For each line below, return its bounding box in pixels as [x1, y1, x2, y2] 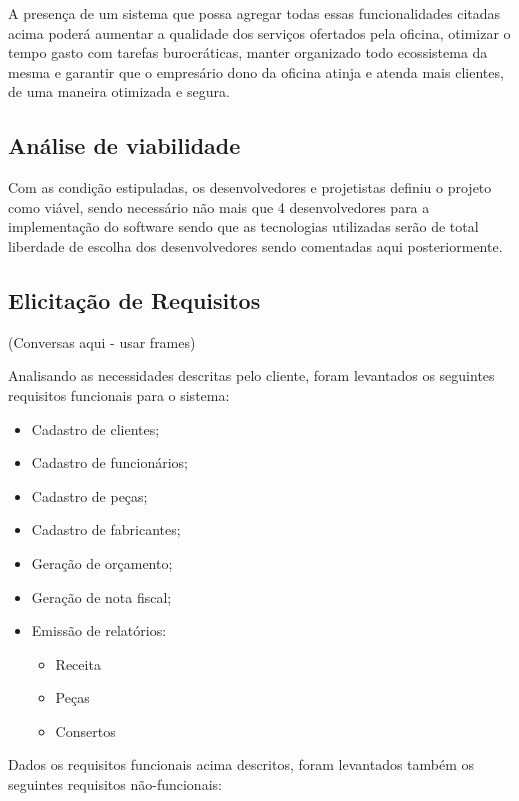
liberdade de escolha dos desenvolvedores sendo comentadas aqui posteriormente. [8, 235, 503, 256]
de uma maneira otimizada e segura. [8, 81, 230, 102]
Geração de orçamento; [31, 552, 173, 573]
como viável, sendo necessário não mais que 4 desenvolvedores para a [8, 196, 430, 217]
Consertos [55, 720, 116, 741]
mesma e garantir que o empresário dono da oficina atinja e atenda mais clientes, [8, 61, 504, 82]
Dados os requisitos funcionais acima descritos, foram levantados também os [8, 754, 475, 775]
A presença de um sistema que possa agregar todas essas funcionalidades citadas [8, 3, 501, 23]
